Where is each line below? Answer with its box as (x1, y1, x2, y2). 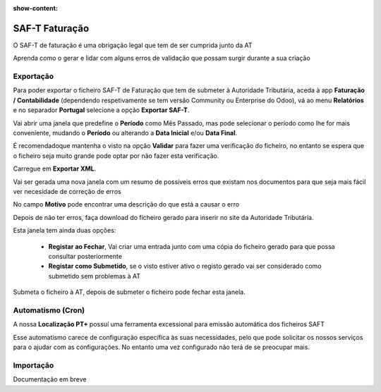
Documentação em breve (13, 375, 87, 384)
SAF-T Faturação (13, 22, 90, 35)
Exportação (13, 71, 54, 81)
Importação (13, 360, 54, 370)
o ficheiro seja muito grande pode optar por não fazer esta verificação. (13, 152, 219, 160)
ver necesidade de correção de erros (13, 187, 121, 195)
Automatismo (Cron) (13, 305, 85, 315)
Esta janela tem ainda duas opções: (13, 226, 116, 235)
